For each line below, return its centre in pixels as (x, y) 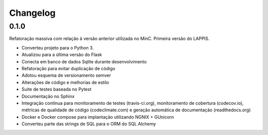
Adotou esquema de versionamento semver (66, 75)
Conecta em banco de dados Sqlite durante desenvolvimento (84, 61)
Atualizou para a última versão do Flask (62, 55)
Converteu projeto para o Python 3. (58, 47)
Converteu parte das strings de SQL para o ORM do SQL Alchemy (89, 124)
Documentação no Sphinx (48, 96)
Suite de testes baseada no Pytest (57, 90)
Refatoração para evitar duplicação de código (68, 68)
